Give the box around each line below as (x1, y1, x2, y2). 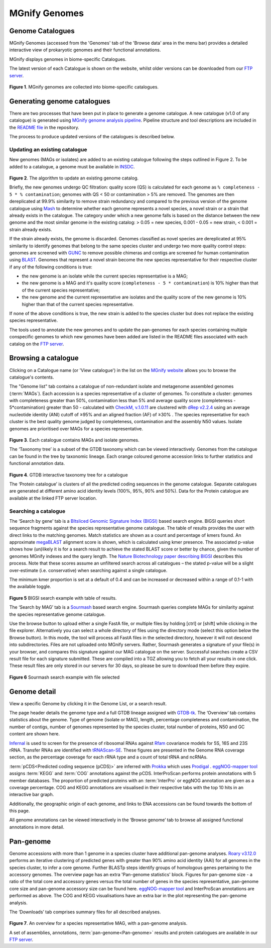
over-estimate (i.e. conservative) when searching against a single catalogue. (9, 567, 168, 573)
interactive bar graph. (9, 792, 54, 798)
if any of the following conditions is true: (9, 264, 93, 270)
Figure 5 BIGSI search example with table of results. (9, 595, 117, 601)
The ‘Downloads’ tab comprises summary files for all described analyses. (9, 909, 161, 915)
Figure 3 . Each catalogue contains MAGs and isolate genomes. (9, 437, 140, 443)
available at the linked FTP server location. (9, 495, 97, 501)
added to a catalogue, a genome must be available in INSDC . (9, 163, 135, 169)
